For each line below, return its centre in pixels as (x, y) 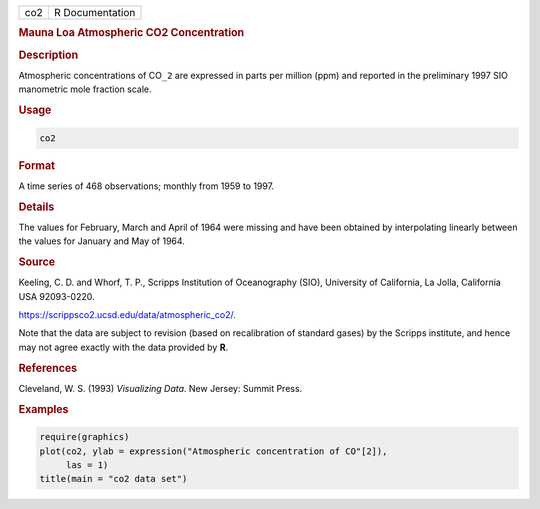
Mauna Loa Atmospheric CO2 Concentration (131, 33)
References (48, 368)
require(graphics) (84, 437)
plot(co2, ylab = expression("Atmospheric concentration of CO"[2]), (213, 451)
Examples (43, 409)
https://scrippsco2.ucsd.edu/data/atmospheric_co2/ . (127, 315)
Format (36, 165)
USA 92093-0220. (56, 296)
